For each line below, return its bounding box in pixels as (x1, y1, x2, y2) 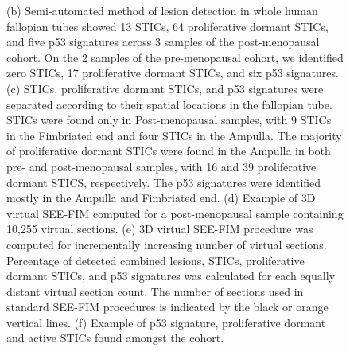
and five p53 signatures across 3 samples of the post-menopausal (6, 33, 320, 50)
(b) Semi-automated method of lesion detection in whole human (6, 2, 318, 18)
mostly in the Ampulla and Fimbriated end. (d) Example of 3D (6, 189, 316, 206)
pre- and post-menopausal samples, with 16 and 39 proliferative (6, 158, 317, 174)
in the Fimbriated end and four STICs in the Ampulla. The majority (6, 127, 342, 143)
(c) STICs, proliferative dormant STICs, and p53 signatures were (6, 80, 324, 96)
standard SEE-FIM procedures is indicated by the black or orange (6, 298, 329, 315)
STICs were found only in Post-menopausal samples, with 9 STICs (6, 111, 332, 128)
